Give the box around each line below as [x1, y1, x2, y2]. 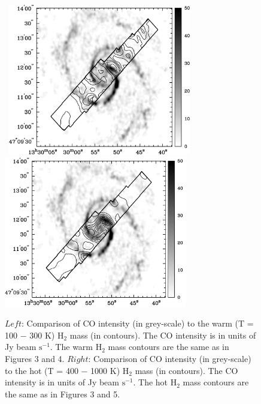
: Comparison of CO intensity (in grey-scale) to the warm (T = [22, 317, 254, 330]
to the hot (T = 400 [5, 364, 78, 376]
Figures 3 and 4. [5, 352, 65, 365]
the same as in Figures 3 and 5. [5, 387, 120, 400]
